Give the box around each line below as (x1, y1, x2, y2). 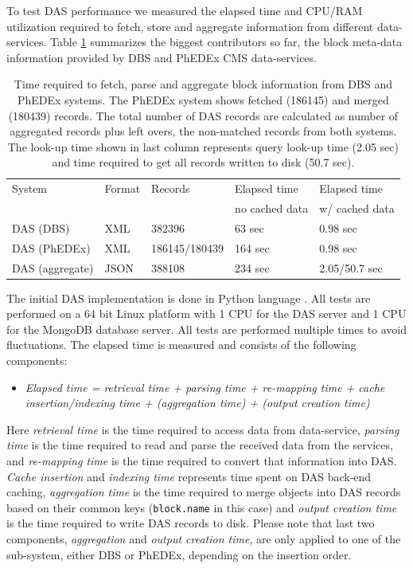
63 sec (235, 219, 264, 236)
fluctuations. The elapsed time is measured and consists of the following (6, 336, 357, 353)
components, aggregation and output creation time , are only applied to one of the (6, 531, 401, 547)
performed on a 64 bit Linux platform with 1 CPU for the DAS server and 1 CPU (6, 305, 407, 322)
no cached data (235, 200, 309, 217)
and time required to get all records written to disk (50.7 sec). (52, 154, 355, 170)
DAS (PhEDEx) (12, 239, 91, 256)
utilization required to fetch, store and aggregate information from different (6, 18, 374, 34)
